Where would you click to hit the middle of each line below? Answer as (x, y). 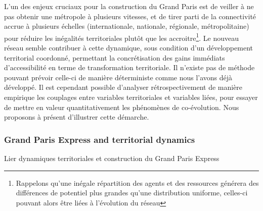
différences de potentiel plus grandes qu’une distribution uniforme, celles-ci (132, 193)
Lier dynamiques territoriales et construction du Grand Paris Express (112, 158)
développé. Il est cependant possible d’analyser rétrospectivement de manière (123, 87)
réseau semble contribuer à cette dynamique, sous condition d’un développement (128, 48)
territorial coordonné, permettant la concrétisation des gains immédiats (115, 57)
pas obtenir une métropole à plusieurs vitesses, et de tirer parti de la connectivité (130, 16)
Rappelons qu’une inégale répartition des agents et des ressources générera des (137, 182)
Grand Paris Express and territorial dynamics (100, 139)
